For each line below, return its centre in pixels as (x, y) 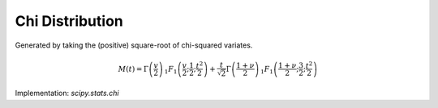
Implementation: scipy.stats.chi (67, 93)
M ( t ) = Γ (133, 69)
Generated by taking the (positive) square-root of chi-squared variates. (134, 45)
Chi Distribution (69, 21)
